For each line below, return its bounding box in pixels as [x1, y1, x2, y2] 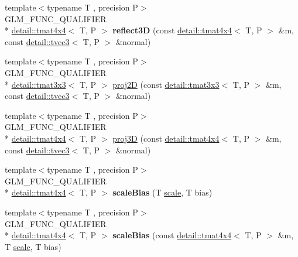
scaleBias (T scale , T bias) [112, 186, 213, 198]
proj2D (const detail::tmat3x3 [112, 78, 220, 90]
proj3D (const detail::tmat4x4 [112, 132, 220, 144]
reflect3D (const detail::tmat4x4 [112, 24, 232, 36]
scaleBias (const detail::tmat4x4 [112, 229, 232, 241]
